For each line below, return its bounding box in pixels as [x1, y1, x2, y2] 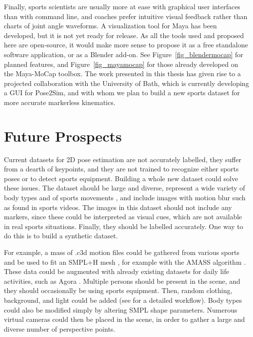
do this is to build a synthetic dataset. [4, 231, 118, 241]
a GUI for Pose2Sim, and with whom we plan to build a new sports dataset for [4, 87, 240, 98]
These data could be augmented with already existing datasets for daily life [4, 266, 229, 276]
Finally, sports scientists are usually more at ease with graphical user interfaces [4, 1, 240, 11]
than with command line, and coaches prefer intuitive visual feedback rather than [4, 11, 248, 21]
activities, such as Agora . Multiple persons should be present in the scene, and [4, 275, 240, 286]
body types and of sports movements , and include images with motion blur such [4, 192, 246, 203]
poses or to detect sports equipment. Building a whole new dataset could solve [4, 173, 238, 183]
